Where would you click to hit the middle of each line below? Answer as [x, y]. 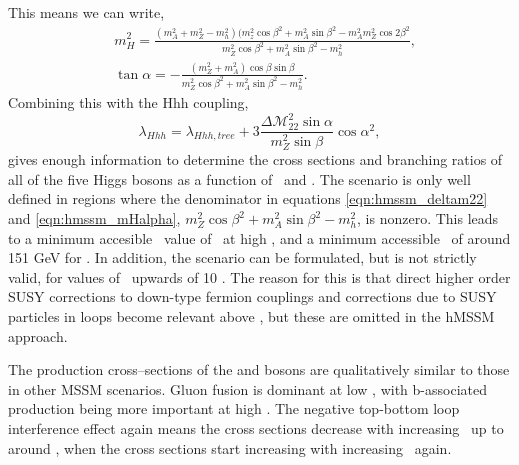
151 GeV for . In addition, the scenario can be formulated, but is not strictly [242, 257]
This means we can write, [86, 12]
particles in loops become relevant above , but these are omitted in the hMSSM [251, 316]
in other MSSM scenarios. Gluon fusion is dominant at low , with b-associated [247, 388]
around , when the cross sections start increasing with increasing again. [230, 447]
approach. [38, 335]
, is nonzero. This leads [428, 218]
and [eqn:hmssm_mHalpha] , [94, 218]
